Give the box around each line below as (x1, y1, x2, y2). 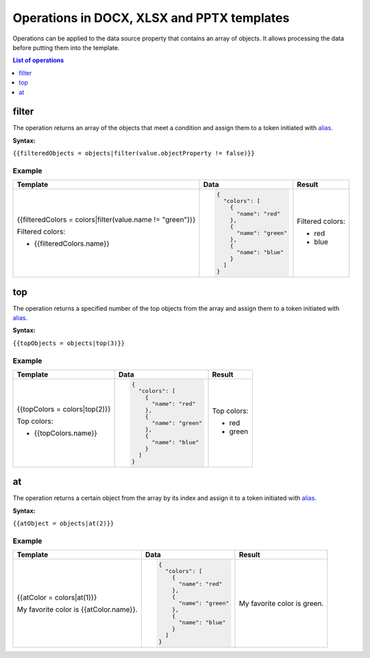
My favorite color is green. (238, 598, 324, 608)
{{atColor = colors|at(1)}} (16, 592, 97, 602)
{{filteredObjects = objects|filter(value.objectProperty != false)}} (12, 149, 255, 157)
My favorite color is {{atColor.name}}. (16, 605, 138, 614)
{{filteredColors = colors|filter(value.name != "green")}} (16, 214, 196, 224)
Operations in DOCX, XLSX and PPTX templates (12, 10, 290, 25)
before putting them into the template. (12, 43, 120, 51)
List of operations (12, 56, 64, 64)
